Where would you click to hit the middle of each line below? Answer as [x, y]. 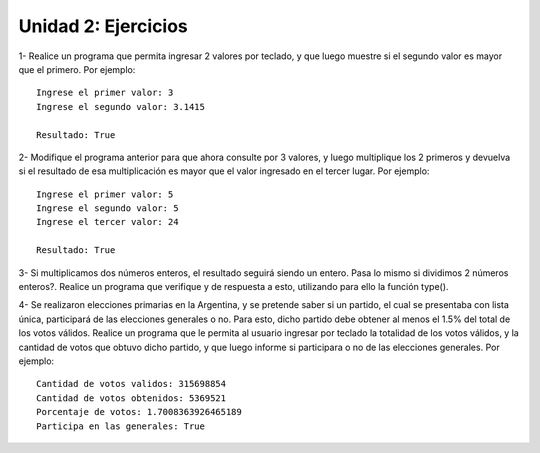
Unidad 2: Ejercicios [103, 26]
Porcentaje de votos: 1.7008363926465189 [139, 412]
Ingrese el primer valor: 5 [105, 194]
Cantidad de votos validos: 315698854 [131, 384]
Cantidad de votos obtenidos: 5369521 [131, 398]
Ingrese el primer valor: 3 [105, 93]
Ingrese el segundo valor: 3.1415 [120, 106]
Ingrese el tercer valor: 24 [107, 222]
